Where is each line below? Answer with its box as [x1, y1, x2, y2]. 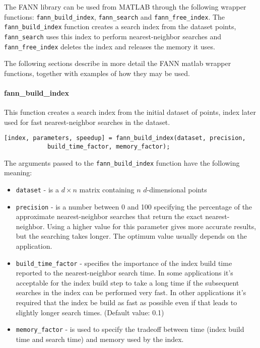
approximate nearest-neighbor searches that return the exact [16, 211, 203, 222]
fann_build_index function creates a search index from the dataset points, [4, 21, 236, 32]
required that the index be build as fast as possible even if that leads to [16, 297, 237, 308]
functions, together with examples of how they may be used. [4, 67, 190, 78]
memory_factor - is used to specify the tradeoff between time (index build [16, 324, 244, 334]
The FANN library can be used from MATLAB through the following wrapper [4, 2, 246, 12]
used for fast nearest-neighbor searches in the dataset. [4, 116, 170, 127]
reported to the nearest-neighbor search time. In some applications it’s [16, 267, 233, 278]
